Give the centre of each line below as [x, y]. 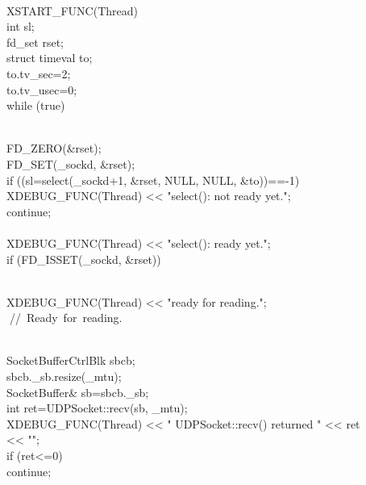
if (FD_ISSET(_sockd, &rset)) [84, 259]
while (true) [36, 105]
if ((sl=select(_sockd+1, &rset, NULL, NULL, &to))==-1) [153, 180]
